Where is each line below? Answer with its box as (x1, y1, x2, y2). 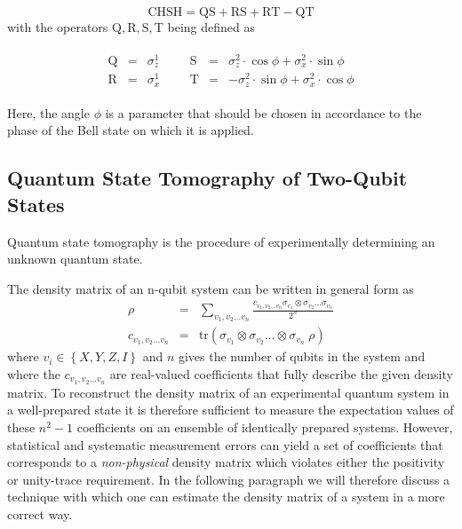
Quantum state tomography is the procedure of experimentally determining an (7, 232, 435, 250)
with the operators (7, 18, 108, 36)
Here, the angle (7, 103, 90, 122)
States (7, 190, 65, 217)
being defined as (167, 18, 255, 36)
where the (7, 364, 60, 383)
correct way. (7, 504, 73, 523)
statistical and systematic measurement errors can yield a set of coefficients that (7, 435, 443, 454)
